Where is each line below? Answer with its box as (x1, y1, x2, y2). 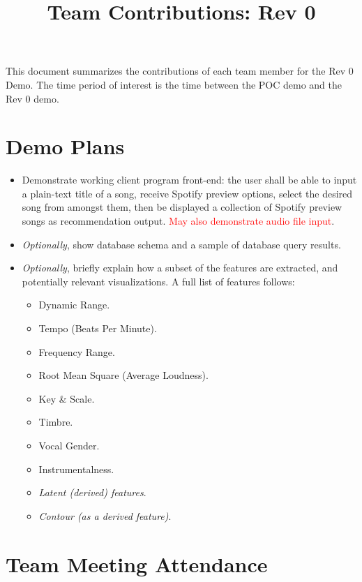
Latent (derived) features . (38, 485, 146, 500)
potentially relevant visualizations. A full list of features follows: (22, 274, 295, 288)
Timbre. (38, 415, 73, 429)
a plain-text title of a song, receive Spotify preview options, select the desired (22, 186, 353, 200)
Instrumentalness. (38, 461, 114, 476)
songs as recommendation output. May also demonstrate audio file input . (22, 214, 335, 228)
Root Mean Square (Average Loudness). (38, 368, 209, 382)
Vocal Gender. (38, 438, 100, 452)
